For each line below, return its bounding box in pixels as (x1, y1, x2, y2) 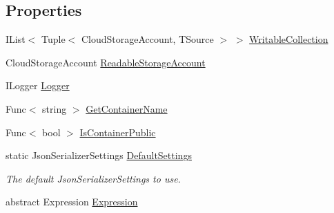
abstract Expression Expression (6, 194, 138, 209)
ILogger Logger (6, 78, 70, 93)
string (42, 101, 67, 115)
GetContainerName (86, 101, 168, 115)
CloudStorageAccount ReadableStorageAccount (6, 55, 206, 69)
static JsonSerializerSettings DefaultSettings (6, 148, 192, 163)
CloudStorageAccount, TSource (81, 32, 214, 46)
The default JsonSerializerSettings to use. (6, 171, 181, 185)
